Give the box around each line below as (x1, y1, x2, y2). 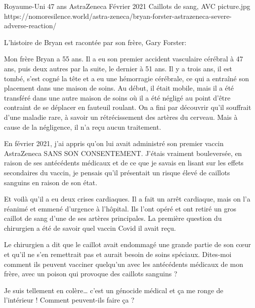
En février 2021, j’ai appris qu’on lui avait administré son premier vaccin (4, 138, 224, 149)
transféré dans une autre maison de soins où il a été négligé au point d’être (4, 92, 231, 103)
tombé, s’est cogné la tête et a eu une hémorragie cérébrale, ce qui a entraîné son (4, 73, 249, 83)
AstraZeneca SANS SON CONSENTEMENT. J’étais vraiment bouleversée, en (4, 148, 242, 158)
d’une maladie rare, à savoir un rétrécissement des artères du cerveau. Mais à (4, 111, 238, 122)
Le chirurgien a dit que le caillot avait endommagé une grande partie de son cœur (4, 239, 251, 250)
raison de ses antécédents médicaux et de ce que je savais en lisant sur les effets (4, 157, 244, 168)
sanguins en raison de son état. (4, 177, 97, 187)
